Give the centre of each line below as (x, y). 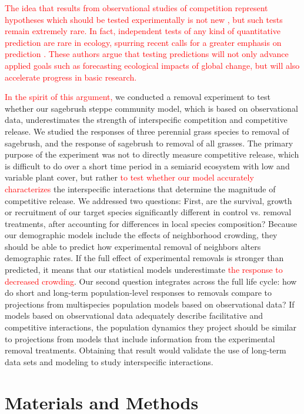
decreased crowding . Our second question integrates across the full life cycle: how (151, 281)
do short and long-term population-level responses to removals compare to (138, 293)
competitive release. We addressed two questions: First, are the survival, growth (148, 200)
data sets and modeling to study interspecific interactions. (109, 361)
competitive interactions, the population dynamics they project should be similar (151, 327)
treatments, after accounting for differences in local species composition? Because (151, 223)
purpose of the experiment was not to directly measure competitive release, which (152, 154)
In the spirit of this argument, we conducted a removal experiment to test (138, 97)
